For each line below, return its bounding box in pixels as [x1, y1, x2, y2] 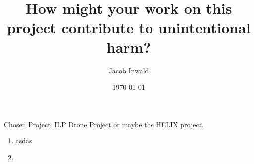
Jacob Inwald [108, 65, 149, 75]
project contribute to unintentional [7, 17, 251, 37]
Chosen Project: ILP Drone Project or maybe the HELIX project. [4, 119, 203, 129]
